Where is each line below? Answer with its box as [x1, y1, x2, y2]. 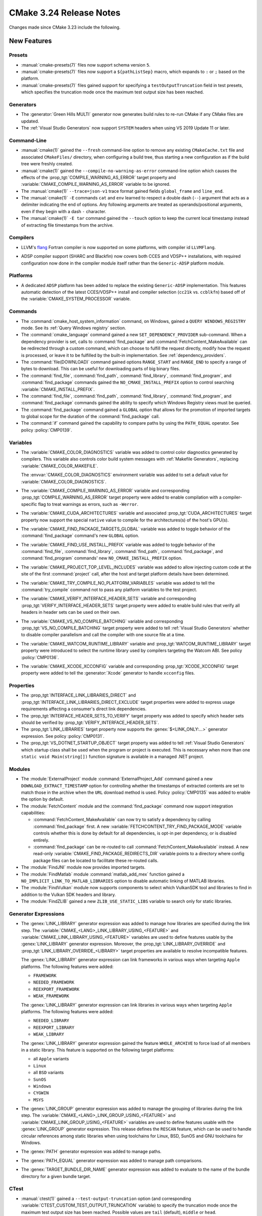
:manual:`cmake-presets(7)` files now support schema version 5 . [21, 62, 150, 68]
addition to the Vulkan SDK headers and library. [21, 892, 116, 897]
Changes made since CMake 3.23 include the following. [9, 24, 121, 30]
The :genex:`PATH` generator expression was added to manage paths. [21, 1148, 162, 1155]
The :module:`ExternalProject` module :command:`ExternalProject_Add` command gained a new [21, 776, 213, 782]
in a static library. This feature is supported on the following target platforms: [21, 1047, 175, 1053]
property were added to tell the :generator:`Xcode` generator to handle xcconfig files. [21, 670, 195, 676]
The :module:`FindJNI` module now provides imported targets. [21, 864, 146, 870]
